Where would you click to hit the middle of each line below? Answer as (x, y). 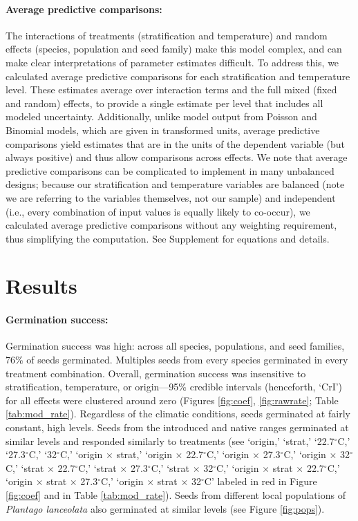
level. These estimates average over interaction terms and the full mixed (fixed (171, 89)
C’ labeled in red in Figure (261, 481)
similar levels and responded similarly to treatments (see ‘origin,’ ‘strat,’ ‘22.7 (170, 441)
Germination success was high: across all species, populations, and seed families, (175, 346)
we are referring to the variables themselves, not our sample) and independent (171, 197)
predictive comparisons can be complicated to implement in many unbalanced (170, 170)
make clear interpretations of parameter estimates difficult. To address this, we (172, 62)
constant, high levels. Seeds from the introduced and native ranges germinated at (177, 427)
